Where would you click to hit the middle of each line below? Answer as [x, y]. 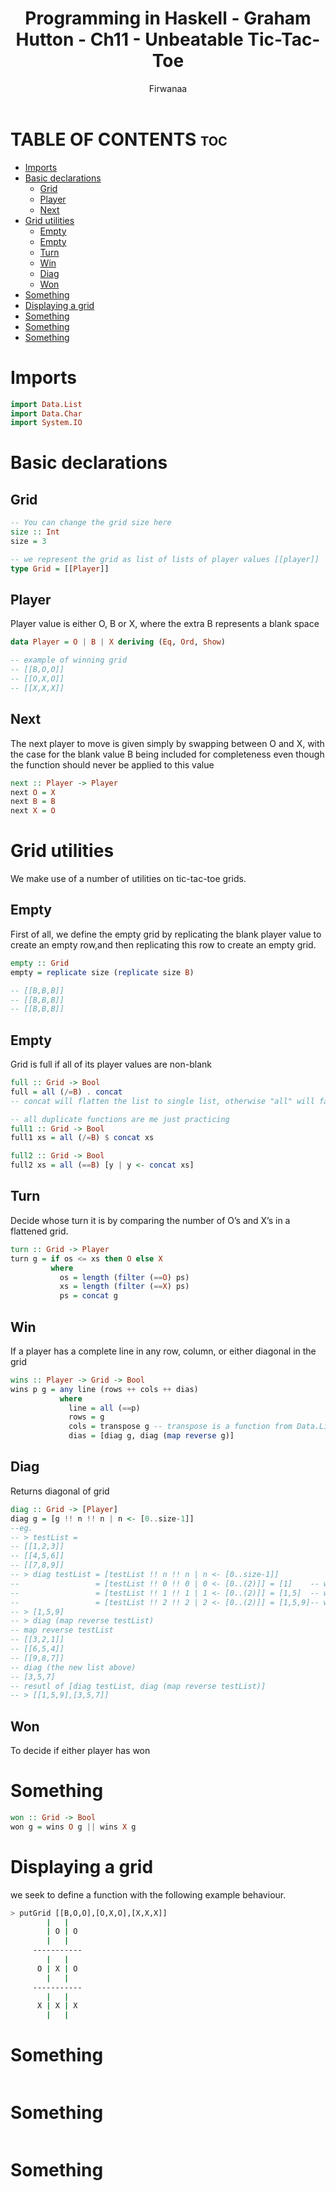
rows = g [86, 1417]
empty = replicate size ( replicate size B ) [102, 972]
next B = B [33, 802]
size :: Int [35, 532]
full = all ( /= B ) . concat [66, 1092]
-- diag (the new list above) [73, 1667]
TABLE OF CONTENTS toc [119, 139]
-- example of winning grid [69, 660]
